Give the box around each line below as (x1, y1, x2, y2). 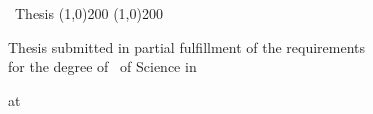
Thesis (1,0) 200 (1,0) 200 (14, 3, 163, 23)
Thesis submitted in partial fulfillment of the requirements (8, 36, 366, 57)
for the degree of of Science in (8, 56, 197, 77)
